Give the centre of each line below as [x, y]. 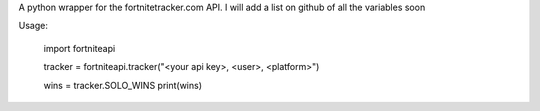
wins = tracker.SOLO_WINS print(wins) [123, 85]
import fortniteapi [79, 48]
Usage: [33, 26]
